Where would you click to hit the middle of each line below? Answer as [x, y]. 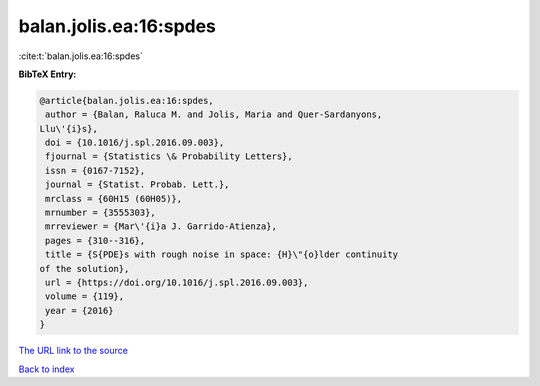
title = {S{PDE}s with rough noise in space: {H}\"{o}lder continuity [222, 254]
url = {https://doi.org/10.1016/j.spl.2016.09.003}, [177, 282]
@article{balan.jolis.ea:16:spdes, [126, 100]
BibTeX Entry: [47, 74]
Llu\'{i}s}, [69, 128]
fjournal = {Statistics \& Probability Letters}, [169, 156]
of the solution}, [84, 268]
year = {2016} [79, 310]
